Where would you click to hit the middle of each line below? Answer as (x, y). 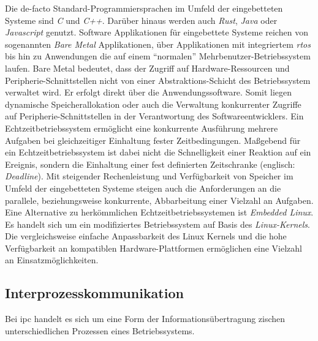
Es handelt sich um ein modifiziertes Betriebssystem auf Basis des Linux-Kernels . (157, 224)
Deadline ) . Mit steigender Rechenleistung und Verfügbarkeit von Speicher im (149, 176)
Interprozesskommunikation (94, 293)
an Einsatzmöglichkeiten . (52, 260)
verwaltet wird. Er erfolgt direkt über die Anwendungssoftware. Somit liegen (149, 92)
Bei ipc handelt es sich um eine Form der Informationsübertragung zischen (145, 319)
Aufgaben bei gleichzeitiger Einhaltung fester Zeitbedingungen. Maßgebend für (153, 140)
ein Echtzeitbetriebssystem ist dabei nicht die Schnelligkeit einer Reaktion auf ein (158, 152)
